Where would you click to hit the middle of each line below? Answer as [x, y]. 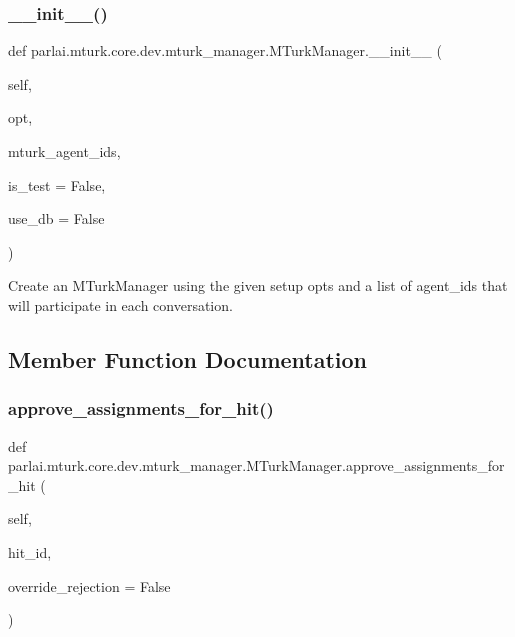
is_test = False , [57, 184]
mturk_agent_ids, [64, 151]
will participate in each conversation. [120, 304]
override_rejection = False [89, 585]
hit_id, [30, 551]
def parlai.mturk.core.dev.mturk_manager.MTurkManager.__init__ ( [225, 50]
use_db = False [56, 218]
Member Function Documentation [188, 358]
